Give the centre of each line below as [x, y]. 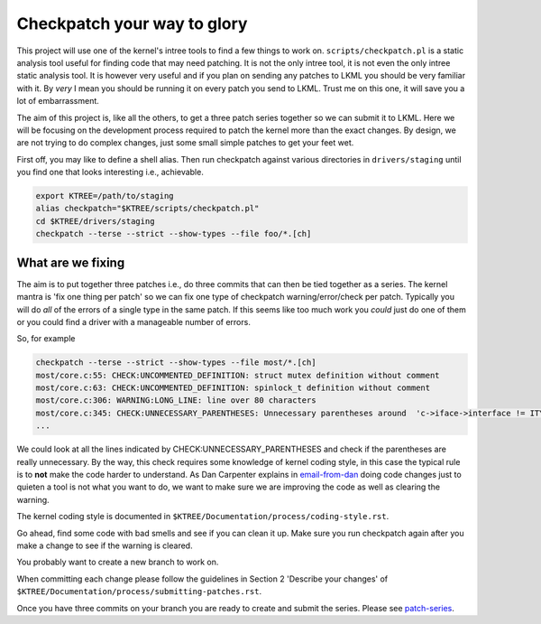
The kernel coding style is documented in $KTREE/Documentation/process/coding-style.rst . [203, 517]
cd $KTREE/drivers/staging [95, 221]
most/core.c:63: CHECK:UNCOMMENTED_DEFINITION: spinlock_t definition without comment [233, 388]
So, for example [46, 339]
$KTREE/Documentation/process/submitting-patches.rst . [139, 591]
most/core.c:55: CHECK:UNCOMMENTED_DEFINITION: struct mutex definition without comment [238, 375]
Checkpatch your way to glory [132, 23]
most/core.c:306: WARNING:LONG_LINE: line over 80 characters [176, 400]
